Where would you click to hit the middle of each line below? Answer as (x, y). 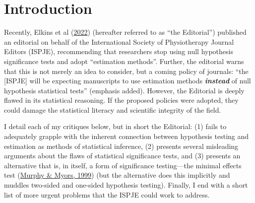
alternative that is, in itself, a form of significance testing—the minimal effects (123, 165)
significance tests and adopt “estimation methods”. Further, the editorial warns (124, 61)
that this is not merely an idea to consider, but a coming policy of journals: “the (126, 71)
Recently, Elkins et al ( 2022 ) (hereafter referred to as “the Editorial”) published (125, 32)
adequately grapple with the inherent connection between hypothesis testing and (127, 136)
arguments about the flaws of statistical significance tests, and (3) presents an (122, 156)
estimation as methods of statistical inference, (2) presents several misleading (121, 146)
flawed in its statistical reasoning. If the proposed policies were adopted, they (121, 100)
